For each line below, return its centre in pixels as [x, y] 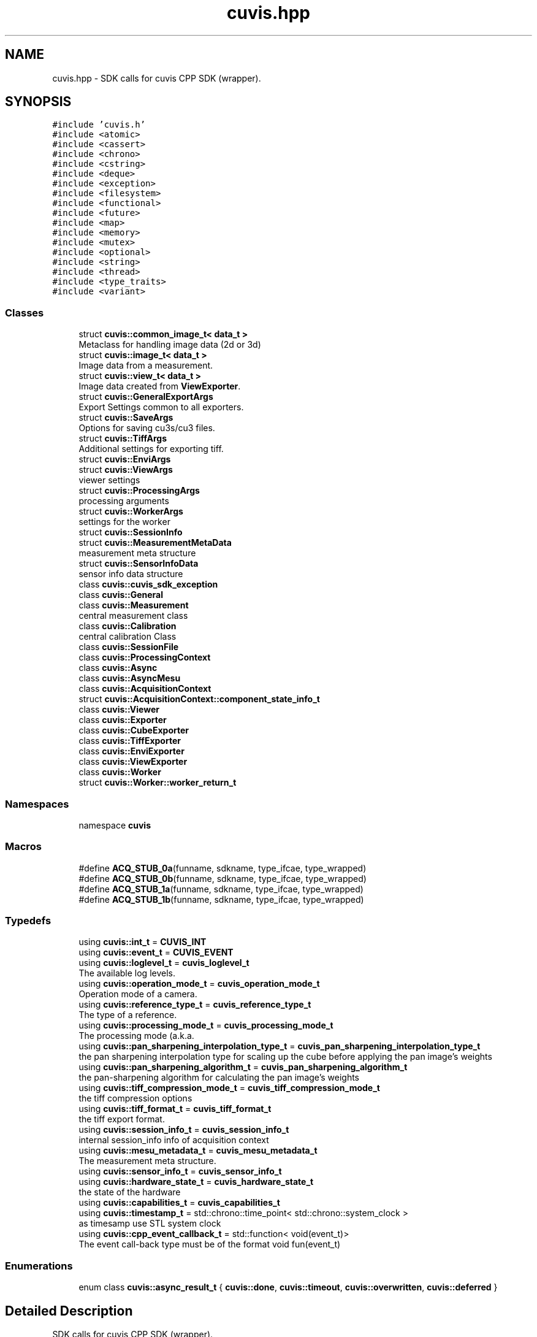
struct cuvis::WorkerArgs [131, 511]
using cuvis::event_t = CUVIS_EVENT [156, 952]
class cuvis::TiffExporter [130, 741]
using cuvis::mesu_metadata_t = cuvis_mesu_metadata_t [198, 1151]
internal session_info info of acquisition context [174, 1140]
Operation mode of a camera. [138, 994]
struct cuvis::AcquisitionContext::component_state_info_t [199, 699]
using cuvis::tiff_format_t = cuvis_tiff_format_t [175, 1109]
